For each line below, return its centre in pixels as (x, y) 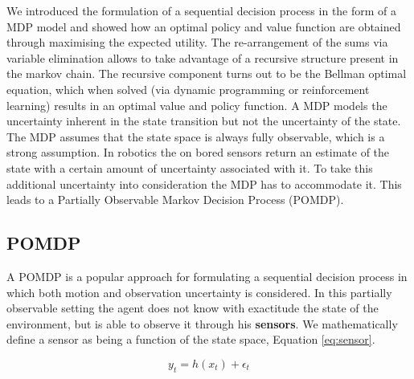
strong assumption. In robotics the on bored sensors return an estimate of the (198, 152)
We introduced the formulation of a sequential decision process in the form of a (202, 10)
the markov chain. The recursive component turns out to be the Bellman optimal (207, 73)
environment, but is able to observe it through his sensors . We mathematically (202, 323)
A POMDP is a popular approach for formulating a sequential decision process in (207, 276)
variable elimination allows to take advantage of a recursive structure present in (203, 57)
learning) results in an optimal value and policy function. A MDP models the (197, 105)
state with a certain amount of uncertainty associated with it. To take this (190, 167)
